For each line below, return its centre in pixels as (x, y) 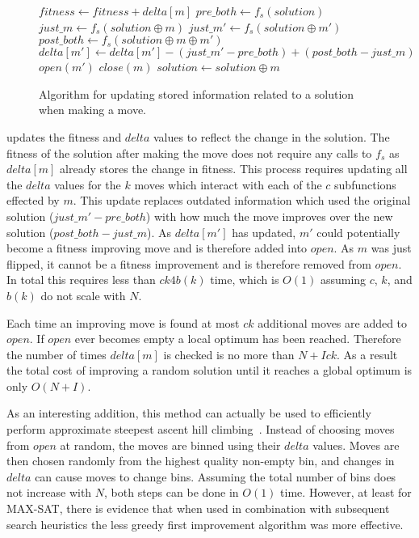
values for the (88, 184)
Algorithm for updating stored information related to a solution (197, 93)
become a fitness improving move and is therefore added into (157, 248)
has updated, (264, 232)
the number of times (57, 354)
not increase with (49, 492)
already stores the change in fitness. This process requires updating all (234, 169)
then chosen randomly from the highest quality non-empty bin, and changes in (201, 461)
